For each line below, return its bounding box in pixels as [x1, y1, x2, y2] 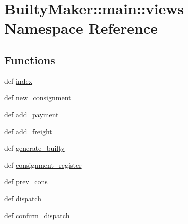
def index [4, 75, 33, 86]
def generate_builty [4, 143, 65, 153]
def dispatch [4, 193, 41, 203]
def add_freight [4, 126, 52, 136]
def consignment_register [4, 159, 82, 170]
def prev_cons [4, 176, 48, 187]
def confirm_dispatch [4, 210, 70, 220]
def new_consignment [4, 92, 71, 103]
